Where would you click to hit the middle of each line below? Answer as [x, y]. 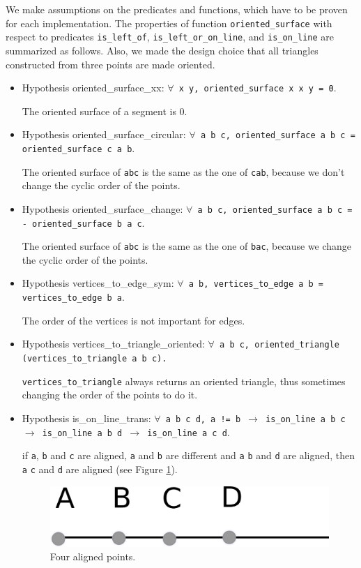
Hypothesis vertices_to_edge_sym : [98, 283]
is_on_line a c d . [189, 432]
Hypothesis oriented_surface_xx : [93, 88]
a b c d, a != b [203, 419]
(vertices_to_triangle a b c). [94, 359]
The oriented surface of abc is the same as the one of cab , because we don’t [183, 171]
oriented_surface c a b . [78, 148]
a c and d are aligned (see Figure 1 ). [100, 469]
